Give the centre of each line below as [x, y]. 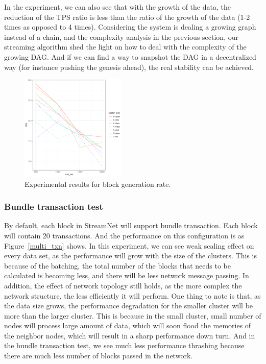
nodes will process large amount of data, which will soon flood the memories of [128, 325]
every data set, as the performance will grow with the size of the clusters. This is [130, 256]
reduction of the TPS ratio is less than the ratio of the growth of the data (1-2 [127, 17]
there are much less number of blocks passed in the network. [99, 356]
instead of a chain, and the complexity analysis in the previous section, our [121, 37]
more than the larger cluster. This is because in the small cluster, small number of [133, 315]
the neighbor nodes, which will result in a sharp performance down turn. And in [130, 335]
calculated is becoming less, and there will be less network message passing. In [127, 275]
